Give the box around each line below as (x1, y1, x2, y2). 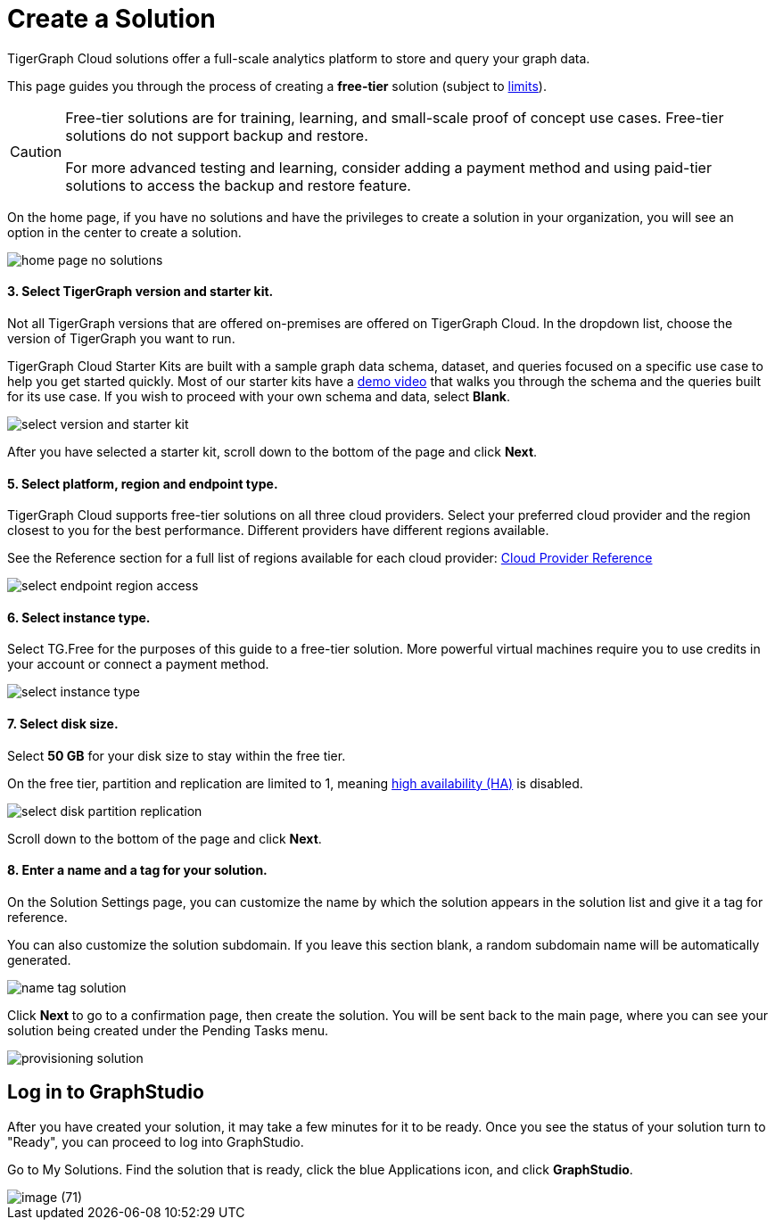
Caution (10, 142, 62, 161)
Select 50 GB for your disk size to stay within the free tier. (7, 747, 346, 763)
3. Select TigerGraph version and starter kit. (7, 284, 274, 300)
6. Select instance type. (7, 609, 151, 625)
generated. (7, 951, 71, 968)
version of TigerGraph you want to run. (7, 330, 235, 346)
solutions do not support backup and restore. (65, 126, 368, 144)
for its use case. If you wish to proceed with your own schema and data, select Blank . (7, 388, 511, 404)
